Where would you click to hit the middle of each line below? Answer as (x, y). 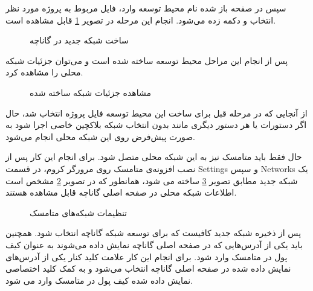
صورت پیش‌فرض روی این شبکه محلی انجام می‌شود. (100, 136)
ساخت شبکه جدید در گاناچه (79, 40)
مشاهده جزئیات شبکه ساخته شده (90, 92)
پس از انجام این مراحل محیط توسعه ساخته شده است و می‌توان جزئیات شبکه (147, 60)
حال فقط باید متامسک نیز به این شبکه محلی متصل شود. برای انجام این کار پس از (154, 157)
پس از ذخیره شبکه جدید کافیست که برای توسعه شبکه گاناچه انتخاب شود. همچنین (153, 233)
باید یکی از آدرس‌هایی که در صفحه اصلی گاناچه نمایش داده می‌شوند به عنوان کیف (154, 244)
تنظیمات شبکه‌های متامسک (78, 212)
